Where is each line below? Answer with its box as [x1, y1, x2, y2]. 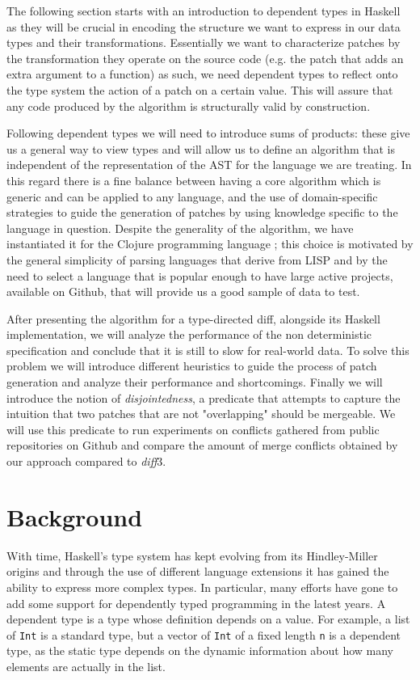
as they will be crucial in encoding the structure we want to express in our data [6, 18, 401, 35]
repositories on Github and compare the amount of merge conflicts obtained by [6, 437, 398, 454]
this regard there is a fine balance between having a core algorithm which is [6, 171, 381, 188]
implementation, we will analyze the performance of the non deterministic [6, 326, 372, 343]
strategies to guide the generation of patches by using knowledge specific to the [6, 204, 398, 221]
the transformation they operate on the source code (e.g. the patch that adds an [6, 49, 404, 66]
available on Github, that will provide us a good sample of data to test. [6, 283, 360, 300]
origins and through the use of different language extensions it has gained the [6, 563, 389, 580]
